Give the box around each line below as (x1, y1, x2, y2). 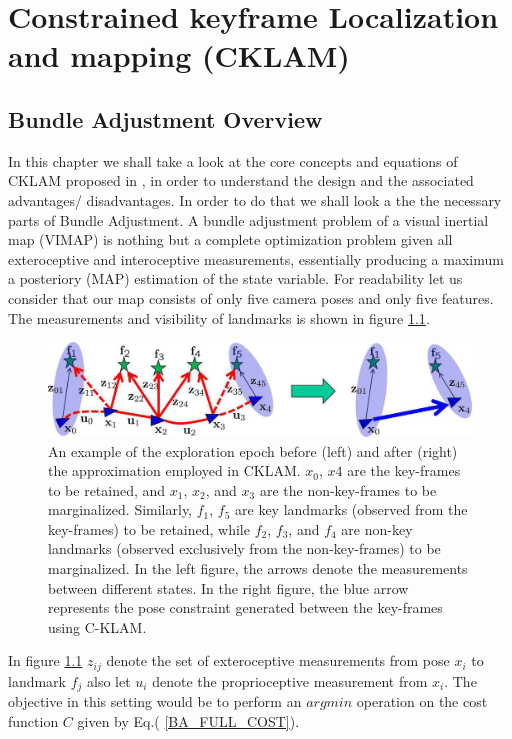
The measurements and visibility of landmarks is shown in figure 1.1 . (8, 307, 430, 328)
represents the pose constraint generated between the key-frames (48, 597, 443, 618)
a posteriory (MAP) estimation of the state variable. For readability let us (8, 268, 463, 289)
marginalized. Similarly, (48, 499, 193, 520)
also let (87, 670, 131, 691)
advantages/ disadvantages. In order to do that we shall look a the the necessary (8, 189, 502, 210)
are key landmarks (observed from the (235, 499, 468, 520)
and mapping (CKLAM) (8, 35, 350, 76)
